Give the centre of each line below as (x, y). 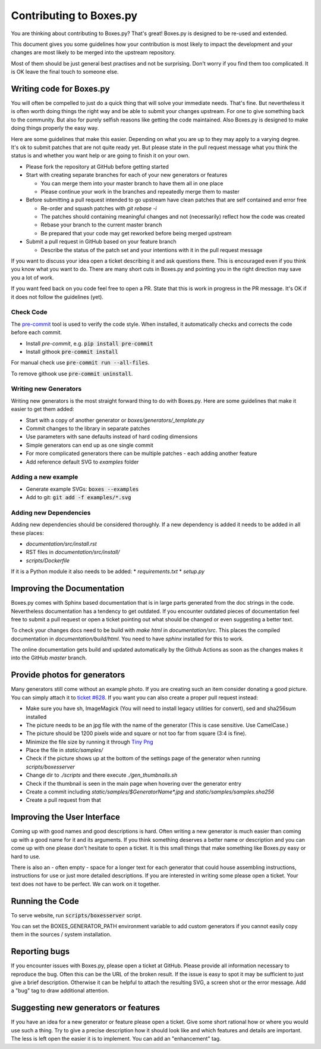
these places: (27, 533)
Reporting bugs (40, 952)
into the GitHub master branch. (49, 658)
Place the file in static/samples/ (64, 750)
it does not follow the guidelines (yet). (57, 297)
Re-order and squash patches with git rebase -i (99, 208)
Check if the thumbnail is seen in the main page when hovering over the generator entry (134, 783)
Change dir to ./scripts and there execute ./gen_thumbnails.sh (102, 775)
